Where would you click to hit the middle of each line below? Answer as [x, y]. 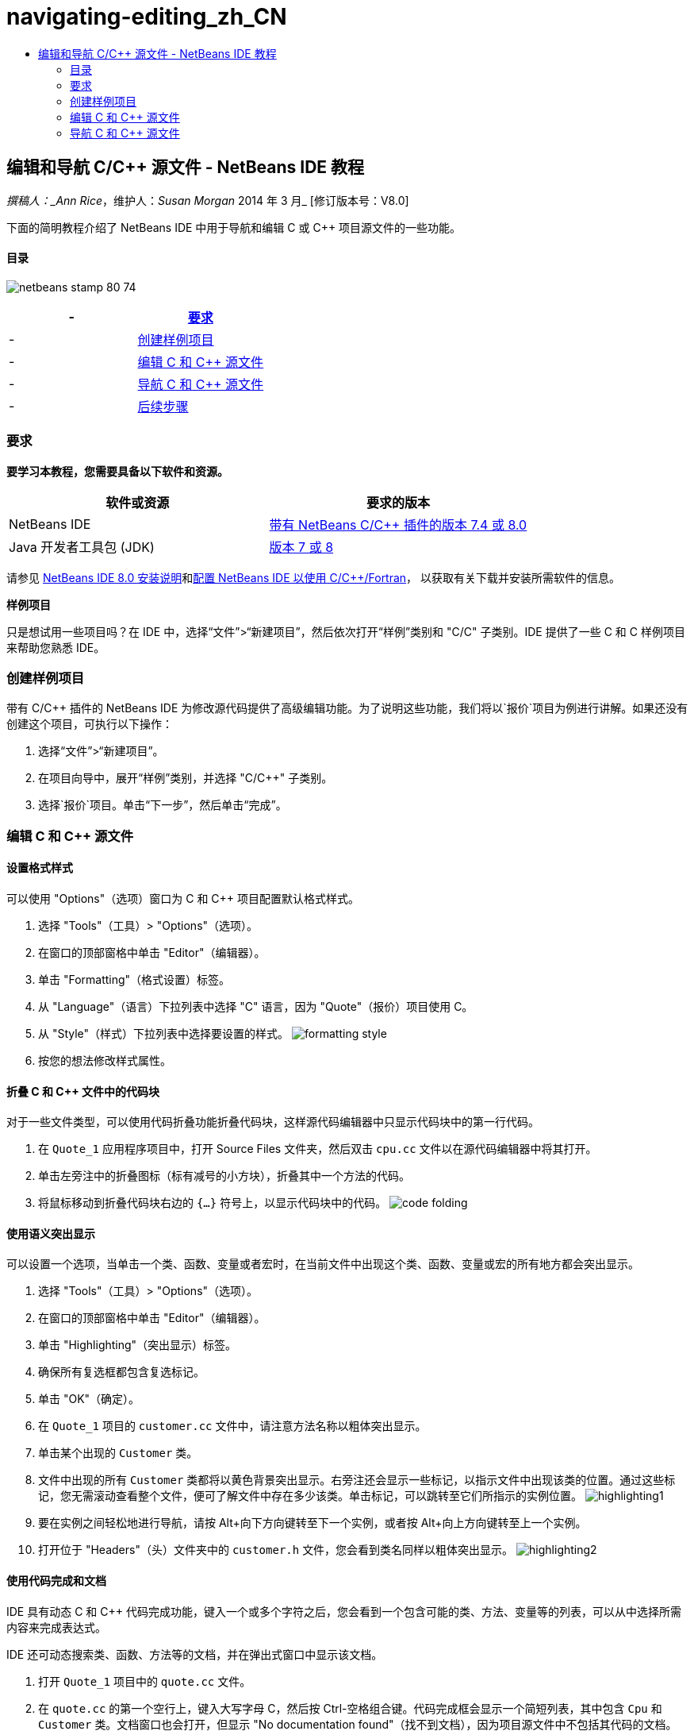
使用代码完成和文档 [56, 1580]
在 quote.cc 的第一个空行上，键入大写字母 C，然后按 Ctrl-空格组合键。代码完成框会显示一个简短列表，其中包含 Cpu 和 [350, 1708]
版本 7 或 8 [301, 547]
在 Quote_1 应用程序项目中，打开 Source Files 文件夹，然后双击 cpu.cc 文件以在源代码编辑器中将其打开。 [318, 1149]
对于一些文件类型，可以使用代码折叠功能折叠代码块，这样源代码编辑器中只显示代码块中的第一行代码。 [273, 1122]
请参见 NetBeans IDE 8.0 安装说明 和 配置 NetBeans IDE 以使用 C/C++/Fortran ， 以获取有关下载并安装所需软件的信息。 [314, 577]
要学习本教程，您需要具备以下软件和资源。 [117, 471]
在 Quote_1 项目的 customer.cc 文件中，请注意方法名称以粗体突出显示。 [232, 1426]
